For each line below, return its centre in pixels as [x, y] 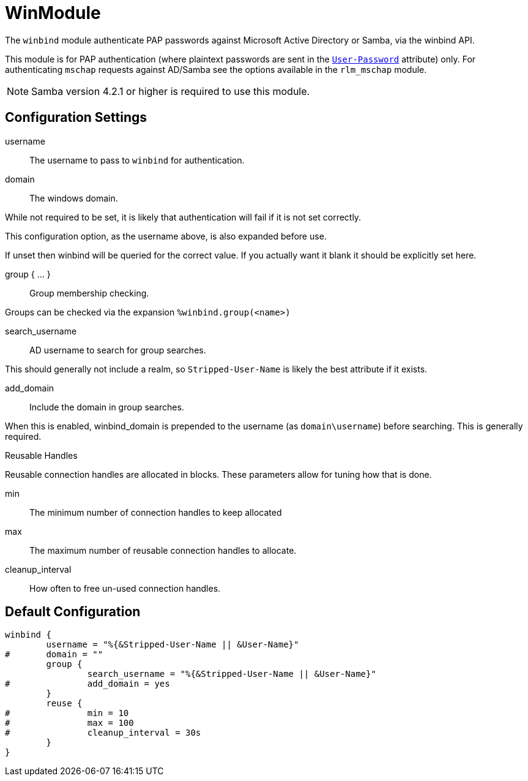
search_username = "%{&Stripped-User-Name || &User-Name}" [232, 674]
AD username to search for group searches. [118, 350]
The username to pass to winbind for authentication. [137, 160]
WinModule [53, 13]
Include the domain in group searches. [107, 407]
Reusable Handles [41, 455]
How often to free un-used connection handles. [125, 588]
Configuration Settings [76, 118]
